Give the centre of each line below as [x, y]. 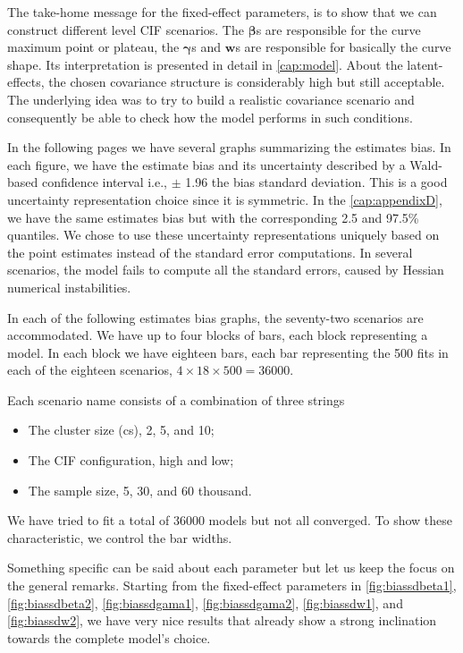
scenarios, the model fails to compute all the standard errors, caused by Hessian [226, 270]
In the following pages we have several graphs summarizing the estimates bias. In [229, 147]
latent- [425, 64]
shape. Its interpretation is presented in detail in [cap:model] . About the [205, 64]
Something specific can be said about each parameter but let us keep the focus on [231, 568]
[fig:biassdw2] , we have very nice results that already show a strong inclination [222, 620]
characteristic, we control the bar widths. [120, 537]
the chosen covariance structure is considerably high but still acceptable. [247, 82]
